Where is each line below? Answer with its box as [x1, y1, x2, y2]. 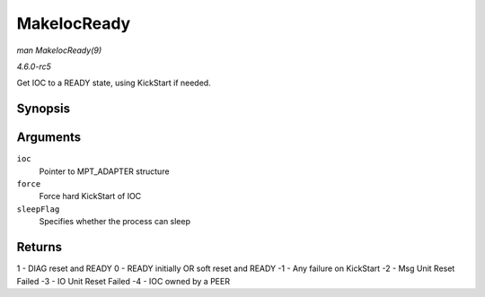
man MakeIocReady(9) [16, 45, 102, 56]
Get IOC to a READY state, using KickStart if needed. [16, 77, 211, 89]
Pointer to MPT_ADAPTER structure [39, 166, 170, 177]
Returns [16, 240, 63, 255]
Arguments [16, 130, 82, 145]
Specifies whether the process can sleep [39, 216, 191, 227]
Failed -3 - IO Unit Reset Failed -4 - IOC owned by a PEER [16, 275, 231, 286]
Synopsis [16, 101, 71, 117]
